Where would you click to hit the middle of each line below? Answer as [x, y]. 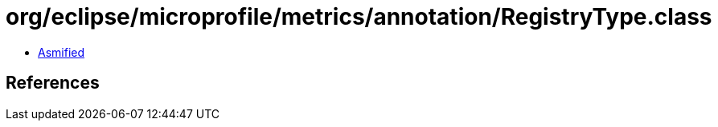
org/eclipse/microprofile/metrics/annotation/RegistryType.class [359, 17]
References [53, 83]
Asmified [62, 52]
